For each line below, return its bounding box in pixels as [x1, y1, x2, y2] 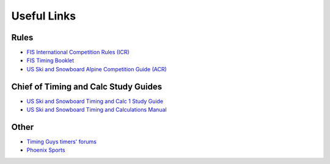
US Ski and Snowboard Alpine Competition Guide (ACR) [26, 65, 167, 73]
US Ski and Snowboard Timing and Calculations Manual [26, 106, 167, 113]
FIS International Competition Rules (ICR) [26, 49, 130, 56]
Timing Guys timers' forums [26, 138, 97, 146]
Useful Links [11, 9, 76, 23]
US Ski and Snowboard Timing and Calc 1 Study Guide [26, 98, 164, 105]
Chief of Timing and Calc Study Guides [11, 81, 163, 91]
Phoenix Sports [26, 146, 65, 154]
